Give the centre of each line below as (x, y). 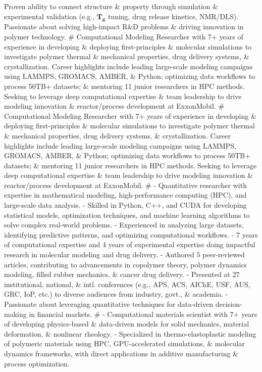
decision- (229, 304)
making (15, 314)
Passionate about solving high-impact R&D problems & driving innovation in (124, 27)
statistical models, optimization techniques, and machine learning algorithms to (127, 215)
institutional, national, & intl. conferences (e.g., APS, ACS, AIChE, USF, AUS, (127, 284)
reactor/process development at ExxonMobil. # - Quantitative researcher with (125, 185)
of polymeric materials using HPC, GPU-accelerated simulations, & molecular (124, 343)
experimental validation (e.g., (49, 16)
